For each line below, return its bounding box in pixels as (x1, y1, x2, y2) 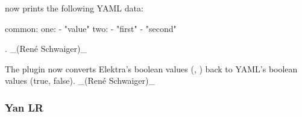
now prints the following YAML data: (5, 2, 143, 14)
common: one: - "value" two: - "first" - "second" (5, 22, 177, 34)
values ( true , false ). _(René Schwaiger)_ (5, 74, 155, 87)
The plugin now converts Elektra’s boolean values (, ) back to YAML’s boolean (5, 62, 298, 75)
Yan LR (5, 100, 43, 115)
